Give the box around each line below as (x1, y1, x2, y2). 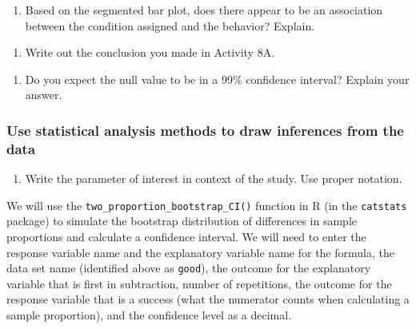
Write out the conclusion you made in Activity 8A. (25, 44, 275, 61)
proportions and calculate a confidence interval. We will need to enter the (6, 228, 366, 244)
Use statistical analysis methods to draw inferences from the (6, 120, 404, 140)
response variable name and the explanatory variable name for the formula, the (6, 244, 394, 260)
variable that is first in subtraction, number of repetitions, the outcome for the (6, 275, 392, 291)
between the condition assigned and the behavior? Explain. (25, 17, 315, 34)
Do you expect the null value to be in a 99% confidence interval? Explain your (25, 70, 410, 87)
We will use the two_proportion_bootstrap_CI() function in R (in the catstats (6, 196, 407, 213)
